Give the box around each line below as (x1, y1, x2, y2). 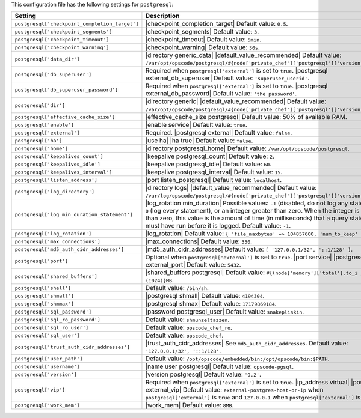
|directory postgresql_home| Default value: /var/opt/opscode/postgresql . (145, 144, 350, 153)
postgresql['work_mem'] (14, 402, 80, 408)
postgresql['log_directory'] (14, 188, 95, 195)
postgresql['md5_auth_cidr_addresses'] (14, 246, 125, 252)
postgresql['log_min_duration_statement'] (14, 211, 133, 217)
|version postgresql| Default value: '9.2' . (145, 370, 262, 378)
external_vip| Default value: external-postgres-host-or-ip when (145, 386, 324, 394)
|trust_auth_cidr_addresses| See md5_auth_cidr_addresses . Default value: (145, 339, 348, 348)
